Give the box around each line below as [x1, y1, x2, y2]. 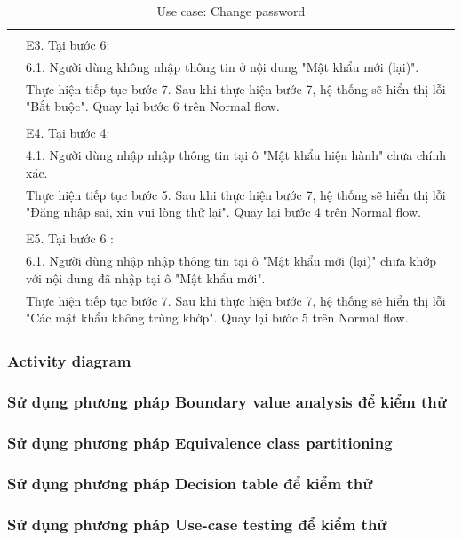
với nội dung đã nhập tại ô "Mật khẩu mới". [26, 268, 266, 287]
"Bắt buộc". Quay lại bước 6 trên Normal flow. [26, 97, 280, 115]
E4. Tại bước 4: [26, 123, 110, 142]
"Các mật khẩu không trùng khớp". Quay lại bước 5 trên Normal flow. [26, 308, 409, 327]
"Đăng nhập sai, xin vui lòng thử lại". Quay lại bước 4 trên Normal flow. [26, 202, 421, 221]
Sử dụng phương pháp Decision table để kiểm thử [7, 472, 373, 494]
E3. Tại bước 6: [26, 36, 110, 54]
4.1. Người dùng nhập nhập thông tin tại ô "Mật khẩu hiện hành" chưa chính [26, 146, 446, 164]
